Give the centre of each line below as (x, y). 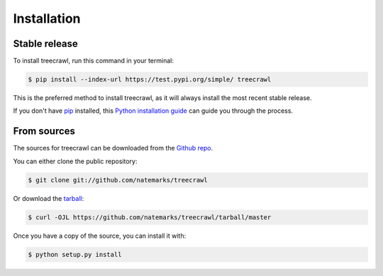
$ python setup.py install (75, 254)
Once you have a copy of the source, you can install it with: (100, 236)
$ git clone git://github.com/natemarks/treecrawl (118, 180)
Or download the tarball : (49, 198)
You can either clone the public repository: (75, 161)
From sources (44, 131)
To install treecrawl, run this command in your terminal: (93, 61)
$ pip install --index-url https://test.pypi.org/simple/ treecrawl (150, 79)
